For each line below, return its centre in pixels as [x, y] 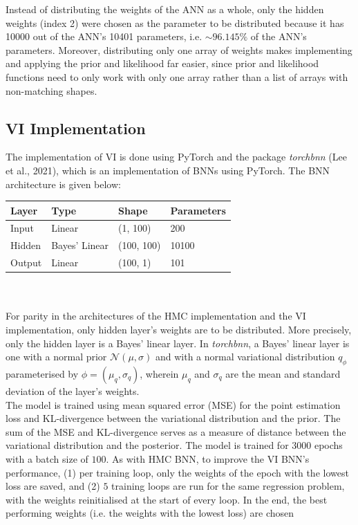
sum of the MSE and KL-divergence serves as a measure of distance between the [176, 431]
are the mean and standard [283, 374]
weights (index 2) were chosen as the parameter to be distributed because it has [175, 22]
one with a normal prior [56, 357]
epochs [328, 445]
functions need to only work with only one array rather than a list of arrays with [177, 76]
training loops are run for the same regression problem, [228, 486]
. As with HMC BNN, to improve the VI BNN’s [208, 459]
